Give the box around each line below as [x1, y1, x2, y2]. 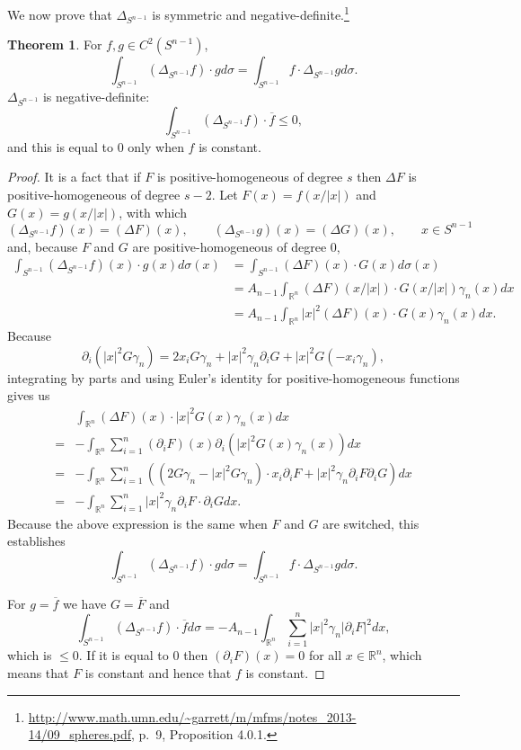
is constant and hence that [84, 664, 232, 682]
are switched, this [322, 513, 419, 532]
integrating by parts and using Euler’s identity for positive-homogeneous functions [7, 368, 460, 387]
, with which [119, 202, 187, 221]
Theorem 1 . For [7, 35, 102, 54]
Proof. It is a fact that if [7, 167, 141, 186]
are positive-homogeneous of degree [132, 237, 327, 255]
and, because [7, 237, 78, 255]
